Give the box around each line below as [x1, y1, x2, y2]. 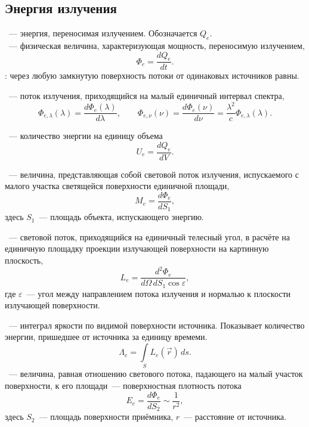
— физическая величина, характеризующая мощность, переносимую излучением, [8, 39, 305, 51]
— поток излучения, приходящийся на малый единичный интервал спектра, [8, 89, 285, 102]
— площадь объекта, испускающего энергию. [39, 211, 204, 223]
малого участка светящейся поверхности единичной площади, [5, 180, 230, 192]
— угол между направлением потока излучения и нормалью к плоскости [26, 287, 291, 299]
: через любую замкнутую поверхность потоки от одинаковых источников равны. [5, 69, 299, 82]
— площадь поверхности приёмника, [39, 410, 174, 423]
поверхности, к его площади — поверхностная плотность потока [5, 379, 242, 391]
